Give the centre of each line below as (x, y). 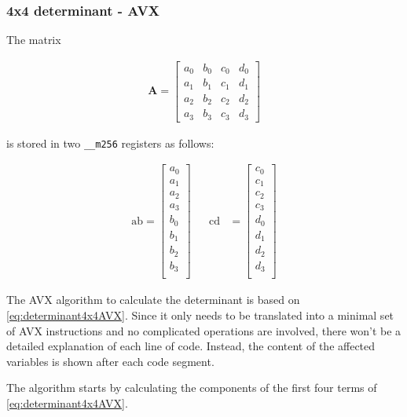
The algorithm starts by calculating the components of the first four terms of (192, 388)
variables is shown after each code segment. (110, 361)
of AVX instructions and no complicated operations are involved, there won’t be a (204, 330)
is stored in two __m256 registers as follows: (110, 143)
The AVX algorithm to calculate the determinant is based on (153, 300)
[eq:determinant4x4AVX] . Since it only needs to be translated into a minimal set (200, 315)
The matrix (34, 40)
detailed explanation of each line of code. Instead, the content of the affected (191, 346)
